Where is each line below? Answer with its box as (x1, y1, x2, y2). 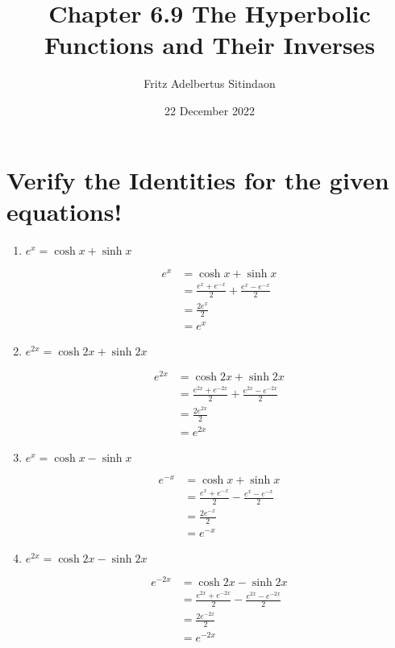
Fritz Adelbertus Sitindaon (143, 75, 276, 92)
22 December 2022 (164, 102, 255, 118)
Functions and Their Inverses (44, 28, 376, 61)
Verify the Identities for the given (6, 163, 389, 196)
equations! (6, 194, 123, 227)
